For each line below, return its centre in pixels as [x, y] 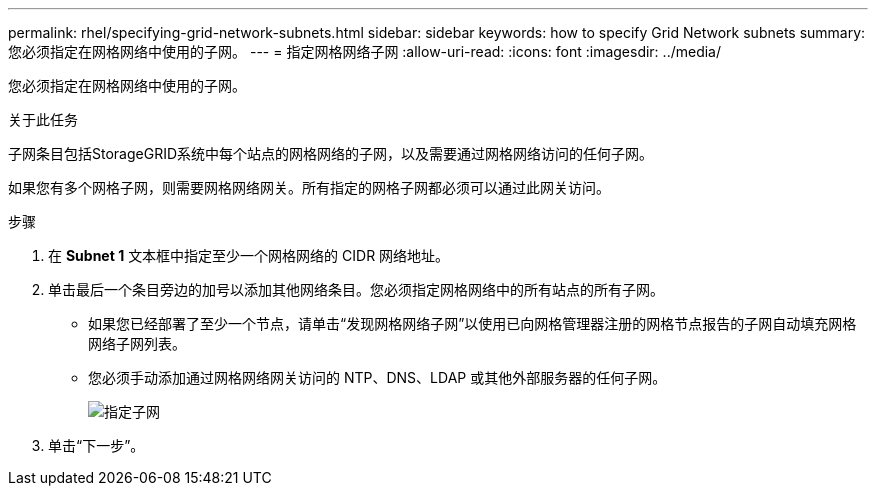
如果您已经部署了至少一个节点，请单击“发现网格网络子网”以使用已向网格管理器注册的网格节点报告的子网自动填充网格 [472, 323]
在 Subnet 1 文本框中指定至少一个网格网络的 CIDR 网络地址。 [249, 255]
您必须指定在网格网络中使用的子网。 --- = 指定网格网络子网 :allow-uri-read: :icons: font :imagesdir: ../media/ [365, 51]
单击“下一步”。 [96, 445]
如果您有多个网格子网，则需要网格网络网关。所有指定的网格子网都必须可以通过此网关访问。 [309, 187]
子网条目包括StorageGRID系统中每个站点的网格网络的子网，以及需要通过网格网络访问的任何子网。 [331, 153]
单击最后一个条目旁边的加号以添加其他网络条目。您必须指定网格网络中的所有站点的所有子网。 [356, 289]
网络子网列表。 [137, 343]
